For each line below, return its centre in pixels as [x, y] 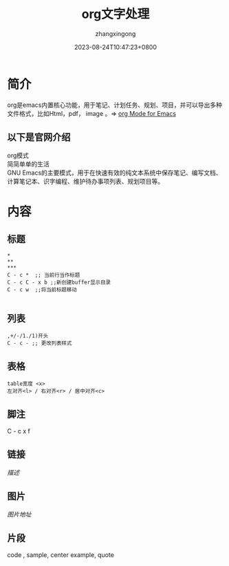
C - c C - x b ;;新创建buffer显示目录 [59, 282]
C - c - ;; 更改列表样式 [40, 343]
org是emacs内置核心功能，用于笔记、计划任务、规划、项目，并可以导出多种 [115, 105]
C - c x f [19, 431]
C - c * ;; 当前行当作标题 [44, 275]
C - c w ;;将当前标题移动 [42, 290]
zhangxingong [116, 33]
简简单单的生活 [28, 164]
